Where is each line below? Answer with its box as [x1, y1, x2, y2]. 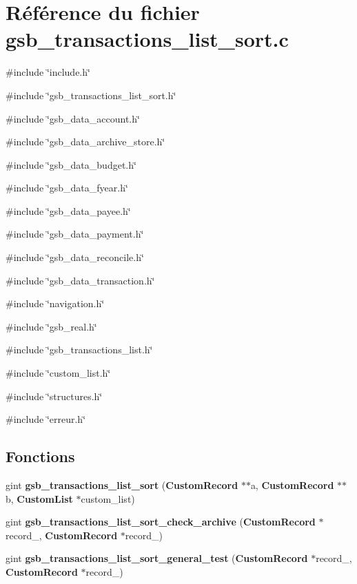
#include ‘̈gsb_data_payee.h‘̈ [6, 203, 131, 218]
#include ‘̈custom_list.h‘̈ [6, 366, 111, 380]
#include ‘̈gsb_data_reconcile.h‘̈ [6, 250, 144, 264]
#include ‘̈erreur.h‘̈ [6, 412, 86, 426]
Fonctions [6, 446, 75, 467]
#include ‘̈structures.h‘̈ [6, 388, 103, 403]
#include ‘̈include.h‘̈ [6, 65, 90, 79]
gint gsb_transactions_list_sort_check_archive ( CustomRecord [6, 514, 316, 529]
